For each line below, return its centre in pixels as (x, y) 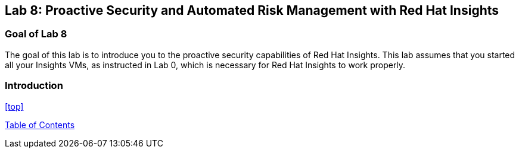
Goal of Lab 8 (36, 34)
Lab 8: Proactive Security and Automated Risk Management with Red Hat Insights (252, 10)
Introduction (34, 86)
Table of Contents (40, 125)
